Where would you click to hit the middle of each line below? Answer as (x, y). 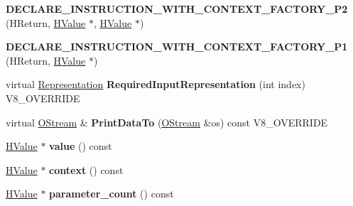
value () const (81, 146)
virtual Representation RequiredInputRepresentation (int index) (156, 84)
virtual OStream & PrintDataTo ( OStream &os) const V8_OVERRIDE (167, 122)
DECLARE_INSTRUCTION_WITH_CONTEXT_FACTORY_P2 (177, 9)
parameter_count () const (112, 194)
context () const (86, 169)
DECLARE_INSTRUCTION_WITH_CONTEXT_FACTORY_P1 (177, 47)
